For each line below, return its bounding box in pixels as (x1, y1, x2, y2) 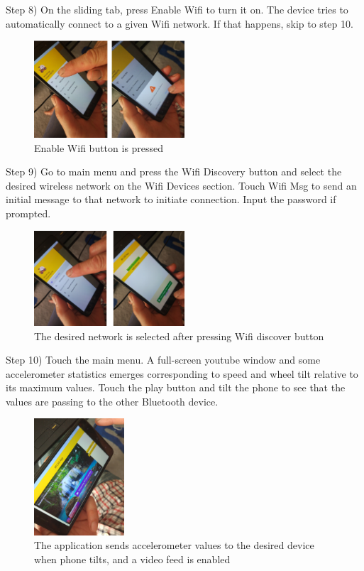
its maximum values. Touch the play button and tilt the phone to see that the (6, 380, 346, 395)
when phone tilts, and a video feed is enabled (34, 551, 231, 566)
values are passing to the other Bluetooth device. (6, 393, 219, 408)
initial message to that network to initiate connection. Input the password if (6, 192, 336, 207)
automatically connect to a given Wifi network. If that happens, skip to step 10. (6, 16, 353, 31)
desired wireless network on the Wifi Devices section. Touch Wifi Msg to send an (6, 178, 357, 192)
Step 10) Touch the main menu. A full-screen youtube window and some (6, 352, 321, 367)
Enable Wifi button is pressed (34, 140, 164, 155)
